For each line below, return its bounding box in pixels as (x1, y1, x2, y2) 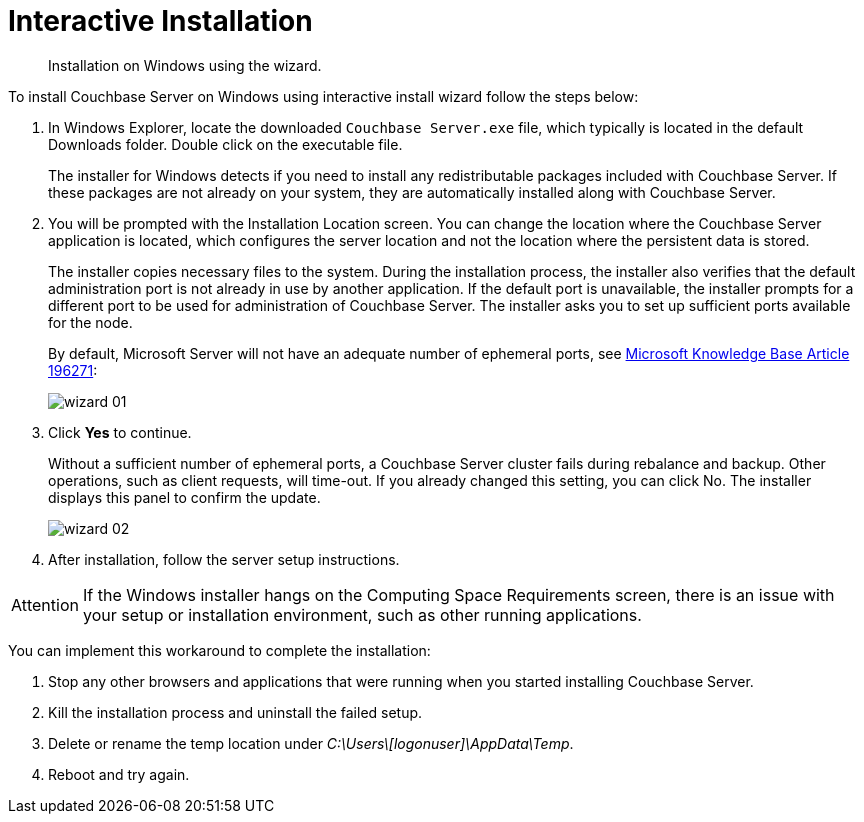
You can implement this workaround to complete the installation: (8, 641, 431, 659)
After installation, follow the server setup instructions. (48, 550, 400, 568)
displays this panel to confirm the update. (48, 488, 321, 506)
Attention (11, 594, 79, 615)
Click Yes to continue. (48, 423, 192, 441)
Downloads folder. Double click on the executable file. (48, 135, 403, 153)
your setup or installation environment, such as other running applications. (82, 604, 642, 625)
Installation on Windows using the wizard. (48, 56, 322, 74)
